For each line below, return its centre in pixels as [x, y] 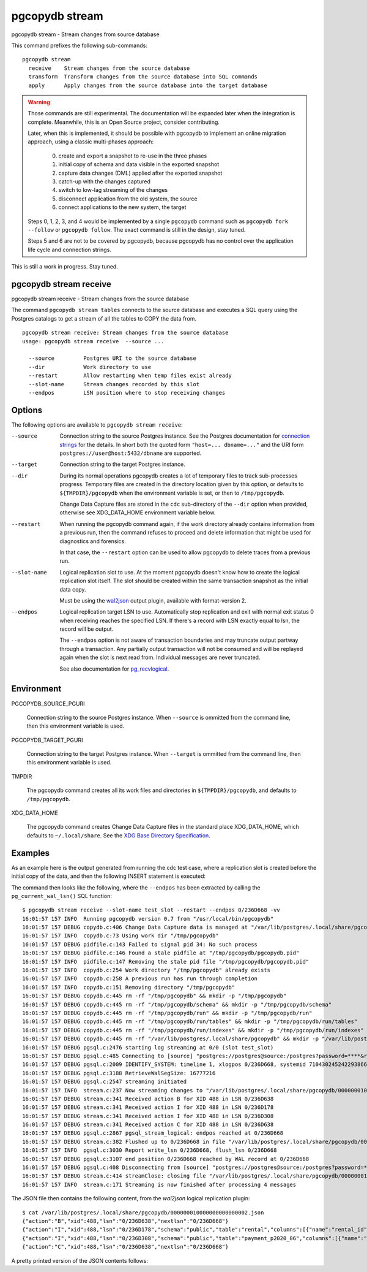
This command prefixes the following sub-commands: [80, 45]
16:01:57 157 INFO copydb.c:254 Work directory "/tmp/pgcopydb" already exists [146, 970]
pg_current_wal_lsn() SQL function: [62, 896]
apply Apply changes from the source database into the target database [148, 85]
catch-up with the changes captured [105, 181]
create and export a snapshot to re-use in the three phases [133, 156]
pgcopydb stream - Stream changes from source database [85, 34]
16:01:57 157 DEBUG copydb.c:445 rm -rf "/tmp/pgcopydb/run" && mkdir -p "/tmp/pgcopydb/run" [167, 1013]
